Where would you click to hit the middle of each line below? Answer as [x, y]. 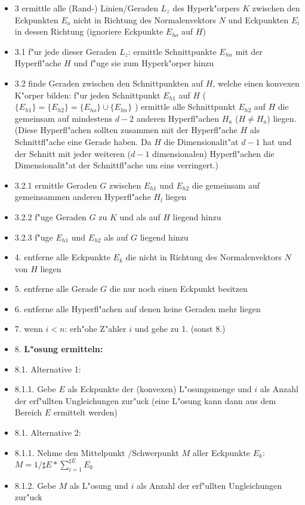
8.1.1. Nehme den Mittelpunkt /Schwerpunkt [97, 452]
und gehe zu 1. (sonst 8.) [180, 329]
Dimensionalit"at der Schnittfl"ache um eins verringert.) [116, 165]
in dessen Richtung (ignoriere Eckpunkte [89, 31]
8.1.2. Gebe [35, 485]
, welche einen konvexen [256, 83]
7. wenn [29, 329]
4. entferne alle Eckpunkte [62, 257]
